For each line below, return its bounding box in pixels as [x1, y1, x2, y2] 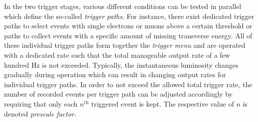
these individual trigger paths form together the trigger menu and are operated [4, 40, 246, 50]
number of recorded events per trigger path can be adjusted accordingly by [4, 89, 233, 99]
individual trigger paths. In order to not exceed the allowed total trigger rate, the [4, 79, 253, 89]
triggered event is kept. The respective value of [91, 98, 234, 109]
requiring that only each [4, 98, 78, 109]
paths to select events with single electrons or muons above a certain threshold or [4, 20, 253, 31]
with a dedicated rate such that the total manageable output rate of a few [4, 49, 230, 60]
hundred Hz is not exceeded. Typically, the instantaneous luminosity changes [4, 59, 239, 70]
